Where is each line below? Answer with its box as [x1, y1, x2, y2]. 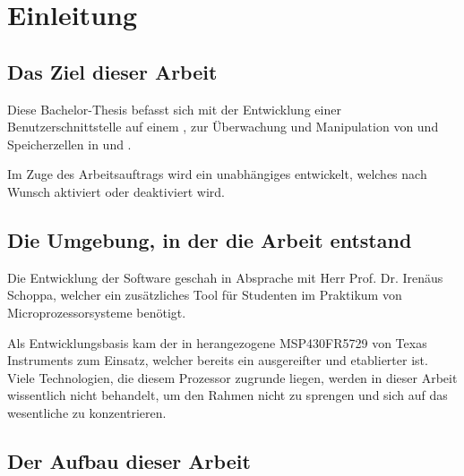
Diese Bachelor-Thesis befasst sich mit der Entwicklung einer [7, 99, 341, 118]
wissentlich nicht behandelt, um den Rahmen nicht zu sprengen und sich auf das [7, 386, 448, 404]
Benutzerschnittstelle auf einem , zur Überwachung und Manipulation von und [7, 117, 439, 136]
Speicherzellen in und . [7, 134, 132, 153]
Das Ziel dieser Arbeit [7, 57, 218, 85]
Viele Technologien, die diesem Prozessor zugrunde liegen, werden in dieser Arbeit [7, 368, 458, 387]
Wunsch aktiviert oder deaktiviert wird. [7, 182, 225, 200]
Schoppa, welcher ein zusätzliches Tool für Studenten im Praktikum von [7, 285, 402, 304]
